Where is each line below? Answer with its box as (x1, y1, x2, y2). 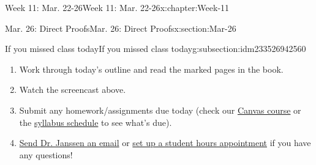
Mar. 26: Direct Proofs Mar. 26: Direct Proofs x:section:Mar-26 (5, 21, 236, 34)
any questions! (19, 148, 73, 161)
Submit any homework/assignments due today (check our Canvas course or (19, 103, 301, 116)
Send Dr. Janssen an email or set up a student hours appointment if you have (19, 136, 311, 149)
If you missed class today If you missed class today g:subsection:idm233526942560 (5, 42, 306, 55)
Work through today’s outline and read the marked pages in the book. (19, 62, 284, 75)
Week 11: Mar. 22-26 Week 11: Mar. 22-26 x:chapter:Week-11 (5, 1, 230, 13)
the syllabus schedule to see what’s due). (19, 116, 172, 128)
